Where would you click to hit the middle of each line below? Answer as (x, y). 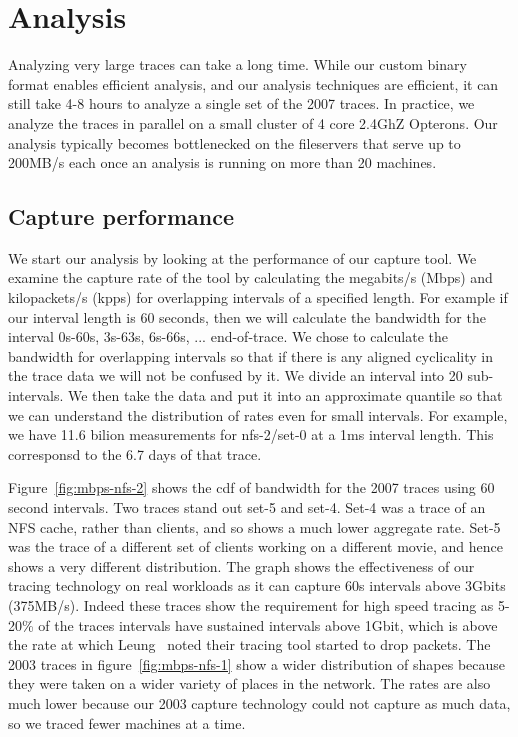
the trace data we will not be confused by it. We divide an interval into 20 (235, 375)
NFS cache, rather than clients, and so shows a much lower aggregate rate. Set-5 (254, 526)
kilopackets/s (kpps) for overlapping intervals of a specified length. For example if (258, 297)
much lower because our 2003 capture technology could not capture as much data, (259, 702)
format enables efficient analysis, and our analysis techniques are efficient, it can (253, 83)
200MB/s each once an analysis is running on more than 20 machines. (222, 162)
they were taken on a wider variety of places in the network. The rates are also (249, 683)
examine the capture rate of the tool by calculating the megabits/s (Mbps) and (250, 277)
